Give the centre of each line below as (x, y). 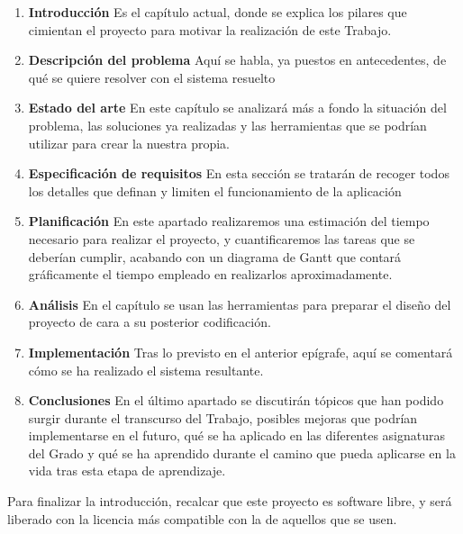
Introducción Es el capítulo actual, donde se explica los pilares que (218, 12)
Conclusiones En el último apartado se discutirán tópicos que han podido (236, 400)
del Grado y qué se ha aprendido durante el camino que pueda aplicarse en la (242, 453)
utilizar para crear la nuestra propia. (129, 143)
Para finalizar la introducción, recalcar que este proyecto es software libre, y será (230, 501)
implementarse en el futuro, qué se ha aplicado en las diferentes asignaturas (237, 435)
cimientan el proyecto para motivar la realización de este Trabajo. (210, 29)
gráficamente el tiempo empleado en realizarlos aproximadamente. (210, 274)
